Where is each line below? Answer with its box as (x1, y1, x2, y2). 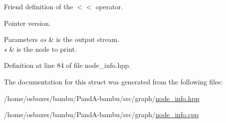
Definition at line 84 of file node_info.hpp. (4, 60, 131, 70)
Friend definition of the (4, 1, 73, 11)
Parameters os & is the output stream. (4, 34, 120, 44)
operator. (96, 1, 123, 11)
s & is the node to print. (4, 43, 77, 54)
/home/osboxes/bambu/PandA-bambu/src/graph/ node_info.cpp (4, 109, 199, 120)
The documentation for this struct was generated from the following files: (4, 76, 223, 86)
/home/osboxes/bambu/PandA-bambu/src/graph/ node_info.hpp (4, 93, 200, 103)
